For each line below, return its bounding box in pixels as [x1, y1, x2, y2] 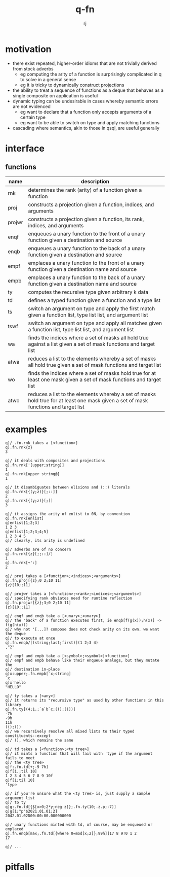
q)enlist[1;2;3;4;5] [5, 529, 49, 534]
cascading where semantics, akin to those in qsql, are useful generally [12, 125, 160, 131]
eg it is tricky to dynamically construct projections [20, 82, 124, 88]
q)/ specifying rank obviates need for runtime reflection [5, 595, 133, 601]
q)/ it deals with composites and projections [5, 458, 105, 463]
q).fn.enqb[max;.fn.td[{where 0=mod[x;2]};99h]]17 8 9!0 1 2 [5, 831, 137, 836]
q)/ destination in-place [5, 666, 60, 672]
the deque [5, 631, 26, 636]
